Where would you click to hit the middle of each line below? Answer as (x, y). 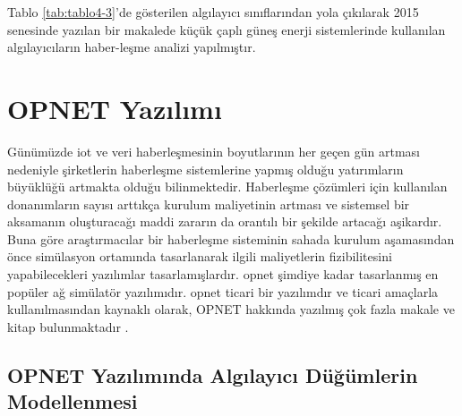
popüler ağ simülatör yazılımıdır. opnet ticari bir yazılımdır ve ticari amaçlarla (223, 291)
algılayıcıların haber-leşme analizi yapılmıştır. (132, 47)
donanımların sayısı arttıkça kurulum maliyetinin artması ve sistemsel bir (209, 204)
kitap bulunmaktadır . (68, 326)
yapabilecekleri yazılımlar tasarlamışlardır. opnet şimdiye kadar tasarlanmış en (223, 274)
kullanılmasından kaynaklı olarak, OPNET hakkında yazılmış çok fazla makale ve (231, 309)
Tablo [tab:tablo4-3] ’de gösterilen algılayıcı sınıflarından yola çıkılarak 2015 (213, 12)
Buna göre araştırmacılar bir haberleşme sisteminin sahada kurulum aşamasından (231, 238)
